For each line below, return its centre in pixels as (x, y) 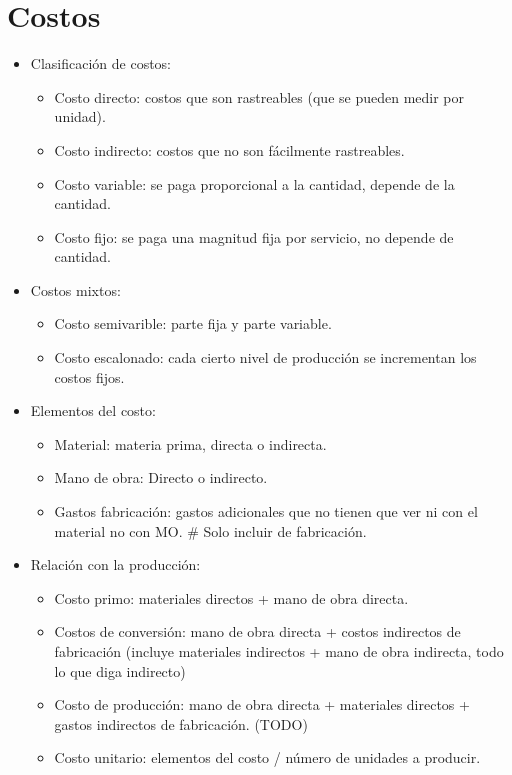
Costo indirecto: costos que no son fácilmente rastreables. (229, 149)
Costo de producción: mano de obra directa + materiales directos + (262, 704)
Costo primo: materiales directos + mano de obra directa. (231, 597)
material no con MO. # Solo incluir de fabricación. (210, 530)
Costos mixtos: (75, 289)
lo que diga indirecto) (120, 670)
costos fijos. (89, 376)
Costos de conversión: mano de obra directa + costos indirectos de (257, 631)
